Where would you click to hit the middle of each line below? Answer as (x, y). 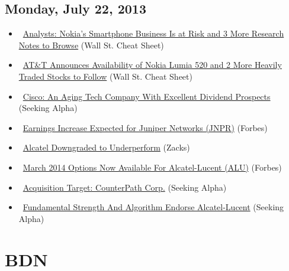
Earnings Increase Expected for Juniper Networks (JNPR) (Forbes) (145, 127)
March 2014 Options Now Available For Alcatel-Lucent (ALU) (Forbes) (152, 167)
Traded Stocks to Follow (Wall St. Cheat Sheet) (105, 76)
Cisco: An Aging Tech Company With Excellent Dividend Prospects (147, 96)
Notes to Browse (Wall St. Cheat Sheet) (91, 45)
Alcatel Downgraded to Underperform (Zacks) (106, 147)
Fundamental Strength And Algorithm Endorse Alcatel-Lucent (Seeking (153, 207)
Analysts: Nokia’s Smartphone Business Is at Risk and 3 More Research (153, 33)
